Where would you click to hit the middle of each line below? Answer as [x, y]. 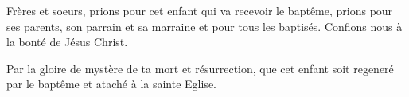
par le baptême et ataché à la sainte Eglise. [112, 84]
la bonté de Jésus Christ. [67, 42]
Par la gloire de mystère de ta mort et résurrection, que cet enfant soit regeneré [200, 68]
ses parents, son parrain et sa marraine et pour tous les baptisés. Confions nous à [204, 26]
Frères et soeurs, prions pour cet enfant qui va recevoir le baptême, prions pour [200, 10]
